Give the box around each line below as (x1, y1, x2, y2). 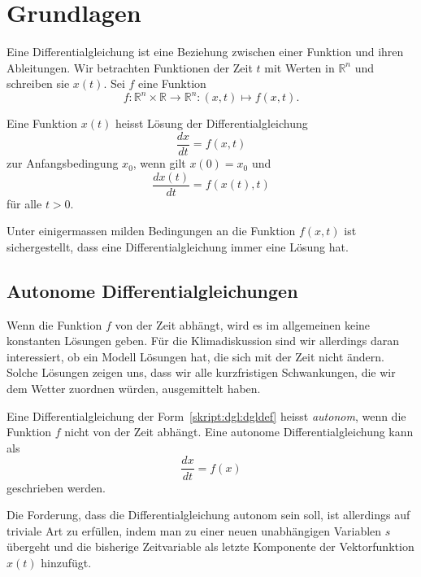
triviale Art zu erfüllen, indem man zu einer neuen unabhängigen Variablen (7, 522, 382, 539)
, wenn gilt (132, 155, 186, 172)
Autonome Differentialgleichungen (7, 278, 298, 303)
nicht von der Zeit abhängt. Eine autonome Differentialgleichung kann (64, 423, 414, 440)
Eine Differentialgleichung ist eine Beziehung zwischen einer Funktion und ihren (7, 43, 404, 60)
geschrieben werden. (7, 479, 106, 496)
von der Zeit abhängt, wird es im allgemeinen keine (115, 316, 371, 333)
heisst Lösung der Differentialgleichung (115, 115, 308, 132)
